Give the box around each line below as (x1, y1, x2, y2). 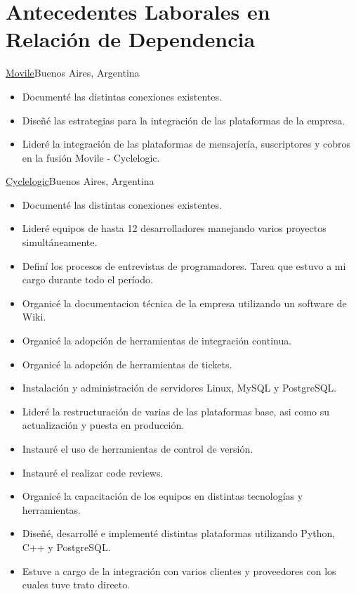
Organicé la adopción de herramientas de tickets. (22, 356, 232, 371)
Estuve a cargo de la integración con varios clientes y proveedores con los (22, 563, 336, 578)
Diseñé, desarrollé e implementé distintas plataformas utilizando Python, (22, 526, 336, 541)
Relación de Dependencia (6, 25, 256, 53)
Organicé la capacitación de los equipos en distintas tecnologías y (22, 489, 303, 503)
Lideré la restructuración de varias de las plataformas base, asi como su (22, 403, 330, 418)
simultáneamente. (22, 235, 98, 250)
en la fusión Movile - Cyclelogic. (22, 150, 160, 164)
